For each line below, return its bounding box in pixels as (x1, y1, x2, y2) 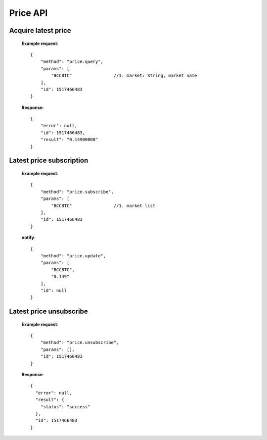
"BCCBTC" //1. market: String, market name (51, 73, 197, 79)
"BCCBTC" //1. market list (51, 203, 156, 208)
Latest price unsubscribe (9, 307, 89, 316)
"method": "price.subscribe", (40, 189, 114, 195)
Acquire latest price (9, 26, 71, 35)
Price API (9, 7, 48, 18)
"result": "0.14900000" (40, 137, 98, 143)
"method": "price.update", (40, 253, 106, 258)
